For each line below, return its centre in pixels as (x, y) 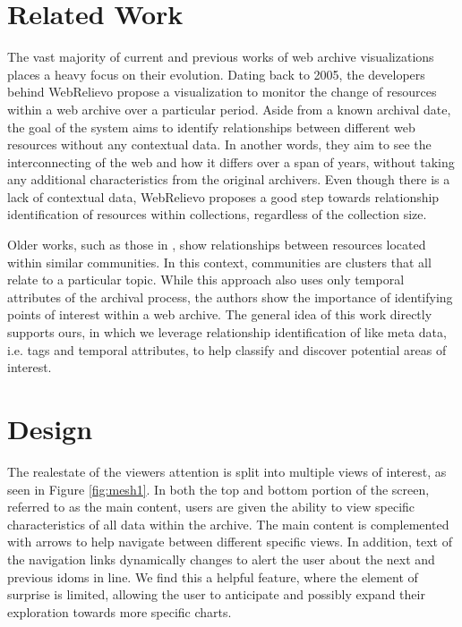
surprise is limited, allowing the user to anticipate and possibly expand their (216, 594)
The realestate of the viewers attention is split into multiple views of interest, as (227, 471)
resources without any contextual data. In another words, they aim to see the (219, 144)
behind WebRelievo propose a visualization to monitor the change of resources (222, 92)
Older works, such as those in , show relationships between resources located (217, 245)
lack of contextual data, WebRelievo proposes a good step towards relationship (223, 196)
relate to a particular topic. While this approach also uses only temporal (206, 280)
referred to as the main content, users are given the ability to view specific (211, 507)
